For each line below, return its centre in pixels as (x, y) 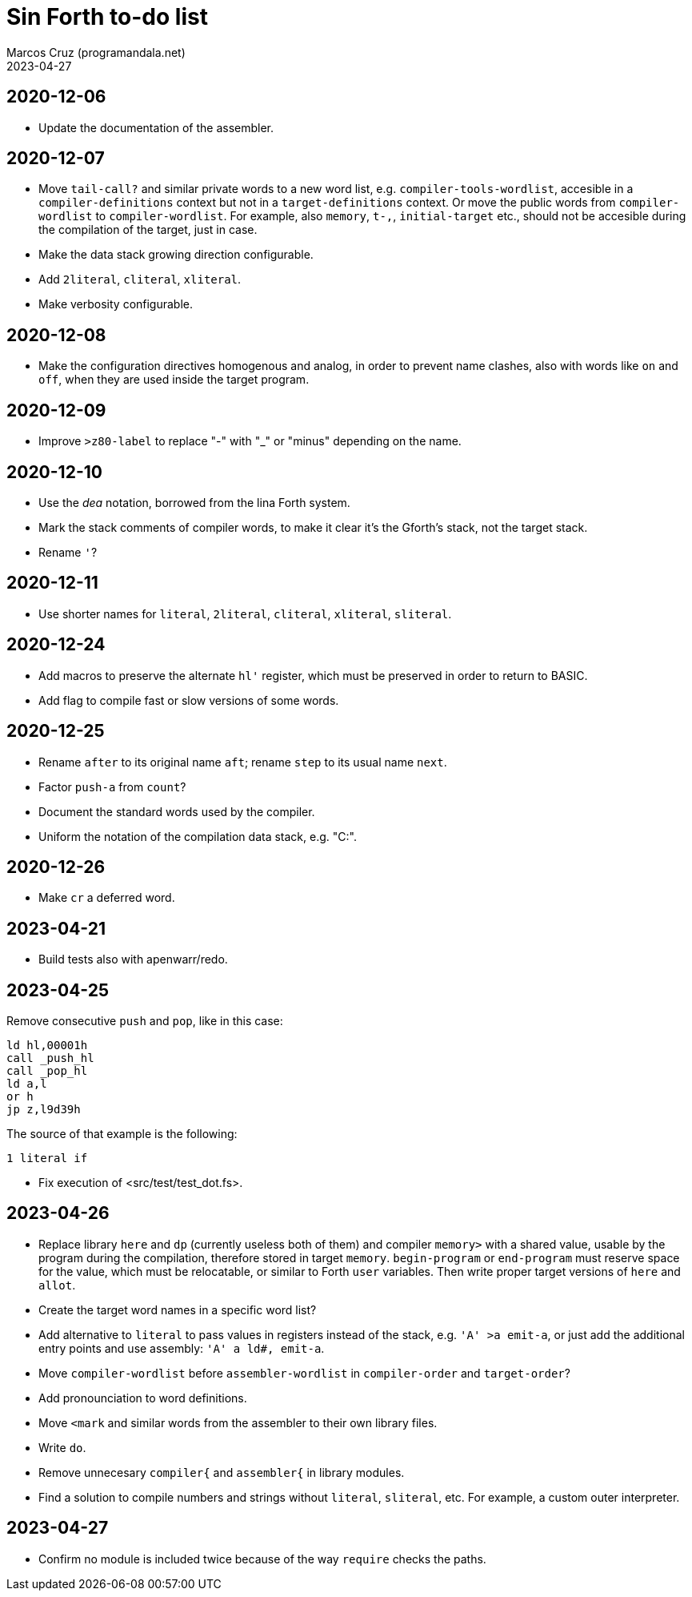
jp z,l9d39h (44, 1110)
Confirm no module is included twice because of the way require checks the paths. (262, 1559)
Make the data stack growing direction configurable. (176, 255)
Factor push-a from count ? (112, 786)
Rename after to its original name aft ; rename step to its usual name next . (243, 762)
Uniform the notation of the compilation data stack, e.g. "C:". (198, 836)
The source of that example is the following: (122, 1134)
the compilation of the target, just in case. (148, 230)
